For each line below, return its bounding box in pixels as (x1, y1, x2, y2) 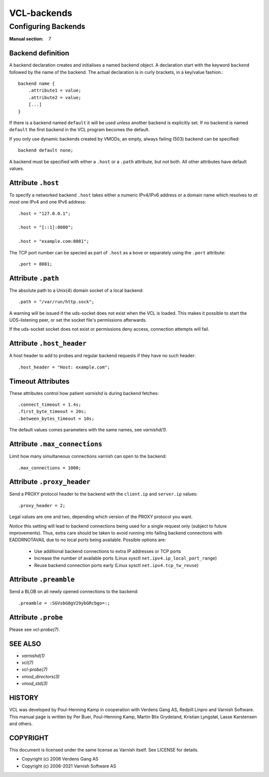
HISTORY (9, 694, 39, 702)
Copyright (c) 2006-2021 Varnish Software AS (21, 763, 117, 769)
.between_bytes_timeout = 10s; (18, 415, 95, 421)
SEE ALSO (9, 639, 41, 648)
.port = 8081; (18, 261, 52, 267)
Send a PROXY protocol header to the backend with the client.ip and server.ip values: (9, 491, 198, 497)
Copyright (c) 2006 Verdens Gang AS (21, 756, 99, 762)
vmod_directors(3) (21, 673, 60, 679)
